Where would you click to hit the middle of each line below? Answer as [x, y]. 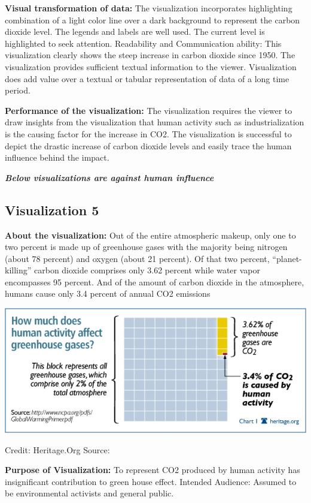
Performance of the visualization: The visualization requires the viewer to [149, 110]
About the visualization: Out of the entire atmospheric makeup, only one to [150, 235]
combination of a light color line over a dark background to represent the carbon [153, 19]
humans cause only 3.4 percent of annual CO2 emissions [108, 293]
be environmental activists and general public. [89, 493]
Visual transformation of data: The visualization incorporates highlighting [149, 8]
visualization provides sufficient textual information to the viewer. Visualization [151, 66]
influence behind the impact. [57, 157]
